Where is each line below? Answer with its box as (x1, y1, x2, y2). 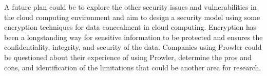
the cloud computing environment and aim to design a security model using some (4, 11, 260, 22)
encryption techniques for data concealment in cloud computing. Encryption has (4, 22, 257, 32)
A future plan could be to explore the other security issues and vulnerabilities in (4, 2, 257, 12)
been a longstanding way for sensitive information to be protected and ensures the (4, 31, 263, 42)
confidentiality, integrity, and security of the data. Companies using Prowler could (4, 42, 262, 52)
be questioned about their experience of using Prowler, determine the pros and (4, 51, 252, 62)
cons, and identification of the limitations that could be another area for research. (4, 62, 261, 72)
